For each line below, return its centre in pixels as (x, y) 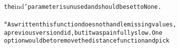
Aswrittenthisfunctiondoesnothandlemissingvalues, (92, 24)
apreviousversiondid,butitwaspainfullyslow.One (83, 33)
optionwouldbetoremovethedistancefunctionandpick (87, 41)
